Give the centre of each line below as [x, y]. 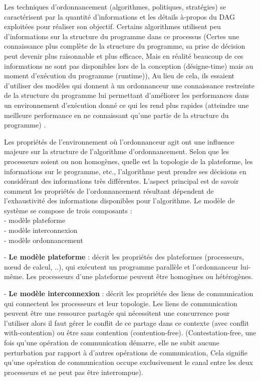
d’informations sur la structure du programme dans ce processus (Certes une [122, 36]
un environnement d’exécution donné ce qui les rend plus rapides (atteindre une [126, 105]
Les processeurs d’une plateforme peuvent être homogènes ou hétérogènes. [140, 276]
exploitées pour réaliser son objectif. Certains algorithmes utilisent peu [112, 26]
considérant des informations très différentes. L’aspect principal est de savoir [121, 181]
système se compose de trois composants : [68, 210]
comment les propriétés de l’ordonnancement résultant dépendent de [109, 190]
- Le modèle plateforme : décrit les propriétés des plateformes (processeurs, [124, 257]
